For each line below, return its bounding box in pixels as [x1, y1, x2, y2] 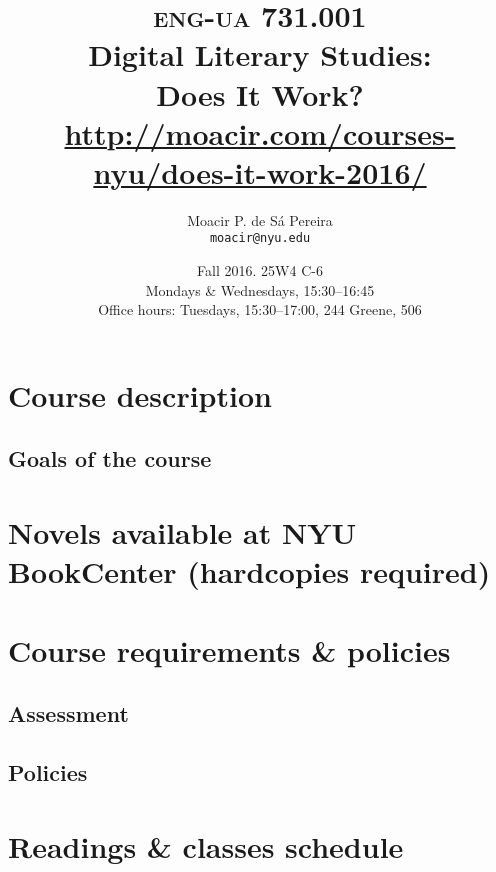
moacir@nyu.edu [209, 231, 311, 246]
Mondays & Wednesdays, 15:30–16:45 [145, 279, 375, 300]
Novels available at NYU [8, 512, 357, 553]
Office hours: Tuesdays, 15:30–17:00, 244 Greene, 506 [98, 299, 422, 320]
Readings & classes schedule [8, 825, 404, 866]
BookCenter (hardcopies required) [8, 551, 491, 592]
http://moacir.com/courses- [64, 112, 456, 153]
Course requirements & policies [8, 629, 451, 670]
